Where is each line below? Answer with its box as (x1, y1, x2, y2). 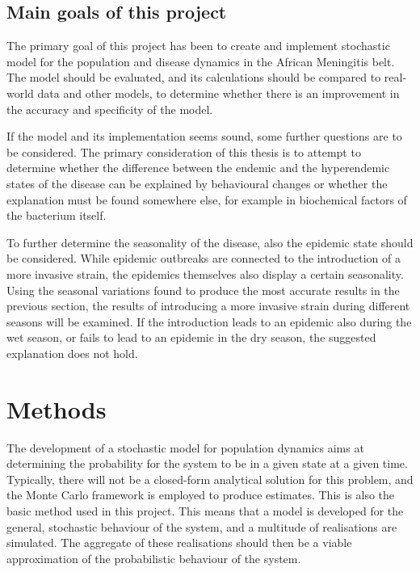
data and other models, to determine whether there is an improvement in (37, 84, 400, 101)
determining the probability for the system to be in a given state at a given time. (6, 455, 408, 472)
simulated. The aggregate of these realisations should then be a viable (6, 534, 352, 551)
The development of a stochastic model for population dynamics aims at (6, 439, 364, 456)
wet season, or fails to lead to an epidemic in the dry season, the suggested (6, 329, 376, 346)
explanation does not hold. (6, 344, 138, 361)
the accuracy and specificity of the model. (6, 100, 213, 117)
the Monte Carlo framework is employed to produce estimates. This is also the (6, 486, 395, 503)
